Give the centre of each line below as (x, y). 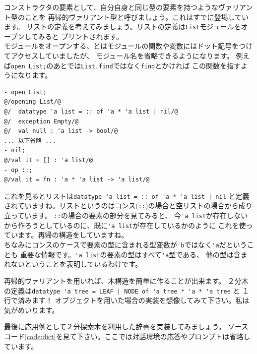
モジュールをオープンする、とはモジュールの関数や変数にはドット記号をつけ (128, 46)
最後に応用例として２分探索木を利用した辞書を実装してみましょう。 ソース (126, 326)
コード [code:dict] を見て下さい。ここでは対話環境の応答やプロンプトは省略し (127, 336)
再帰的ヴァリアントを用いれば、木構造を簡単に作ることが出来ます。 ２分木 (126, 280)
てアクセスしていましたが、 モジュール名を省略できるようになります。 (119, 56)
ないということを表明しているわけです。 (76, 264)
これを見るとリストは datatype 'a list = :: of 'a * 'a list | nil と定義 (127, 196)
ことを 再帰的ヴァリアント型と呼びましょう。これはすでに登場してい (136, 17)
